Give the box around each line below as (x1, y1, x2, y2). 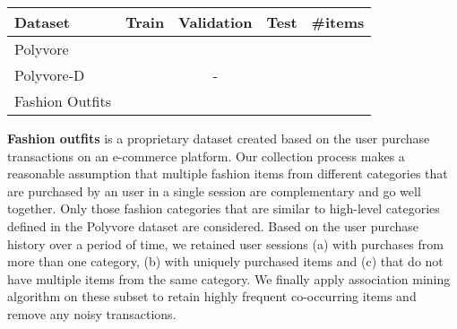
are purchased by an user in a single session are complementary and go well (7, 181, 421, 200)
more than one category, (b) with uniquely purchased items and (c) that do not (7, 252, 444, 271)
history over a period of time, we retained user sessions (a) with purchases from (7, 234, 444, 253)
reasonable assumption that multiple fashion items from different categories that (7, 164, 448, 183)
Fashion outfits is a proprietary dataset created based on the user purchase (7, 129, 430, 147)
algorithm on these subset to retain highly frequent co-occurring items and (7, 287, 417, 306)
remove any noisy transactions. (7, 304, 177, 323)
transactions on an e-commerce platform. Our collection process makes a (7, 146, 405, 165)
